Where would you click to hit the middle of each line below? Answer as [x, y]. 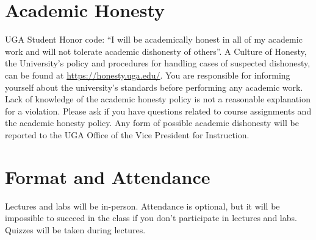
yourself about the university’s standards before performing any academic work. [154, 87]
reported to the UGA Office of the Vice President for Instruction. [127, 134]
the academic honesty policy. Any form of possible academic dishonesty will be [152, 123]
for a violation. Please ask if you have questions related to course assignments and [158, 111]
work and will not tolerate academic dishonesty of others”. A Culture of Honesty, [156, 51]
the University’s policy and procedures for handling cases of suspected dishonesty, [158, 63]
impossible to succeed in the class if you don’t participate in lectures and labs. [151, 218]
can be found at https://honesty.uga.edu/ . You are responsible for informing [148, 75]
